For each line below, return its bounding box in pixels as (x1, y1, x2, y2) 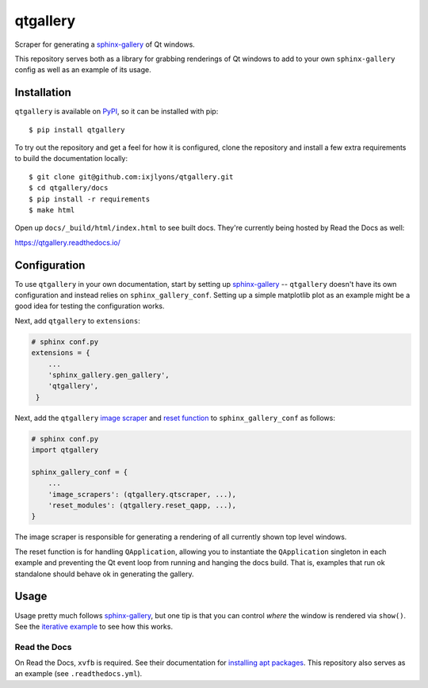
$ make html (29, 205, 75, 214)
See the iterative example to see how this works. (14, 621, 174, 631)
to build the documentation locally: (14, 154, 128, 163)
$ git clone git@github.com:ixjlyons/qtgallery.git (29, 172, 234, 182)
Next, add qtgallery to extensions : (14, 315, 140, 325)
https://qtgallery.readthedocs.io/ (14, 238, 120, 247)
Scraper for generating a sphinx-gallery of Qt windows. (14, 40, 196, 49)
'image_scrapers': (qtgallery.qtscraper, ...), (48, 490, 237, 499)
